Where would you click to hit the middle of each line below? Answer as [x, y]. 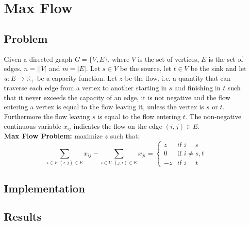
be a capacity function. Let [77, 78]
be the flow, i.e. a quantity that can [178, 78]
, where [119, 59]
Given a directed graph [38, 59]
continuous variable [33, 126]
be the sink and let [218, 68]
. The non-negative [213, 116]
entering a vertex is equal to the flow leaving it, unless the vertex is [104, 107]
